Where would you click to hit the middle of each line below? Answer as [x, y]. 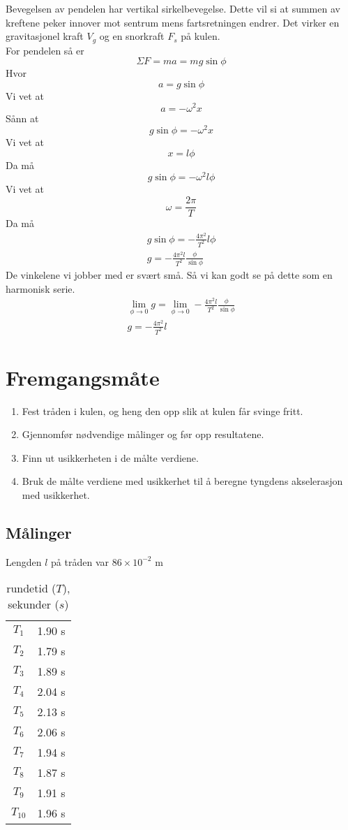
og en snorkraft [132, 36]
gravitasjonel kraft [45, 36]
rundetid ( [31, 588]
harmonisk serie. [40, 288]
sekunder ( [33, 604]
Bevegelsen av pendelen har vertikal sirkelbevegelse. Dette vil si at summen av [173, 8]
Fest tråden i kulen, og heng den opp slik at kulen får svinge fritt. [162, 410]
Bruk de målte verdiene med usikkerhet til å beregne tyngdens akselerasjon [182, 481]
